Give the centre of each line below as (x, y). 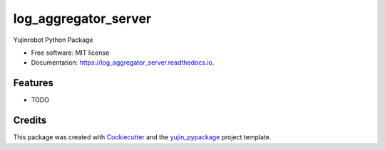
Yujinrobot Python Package (53, 40)
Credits (30, 120)
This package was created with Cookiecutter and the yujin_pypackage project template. (142, 137)
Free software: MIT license (70, 53)
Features (33, 83)
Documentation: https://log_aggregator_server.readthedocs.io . (123, 63)
